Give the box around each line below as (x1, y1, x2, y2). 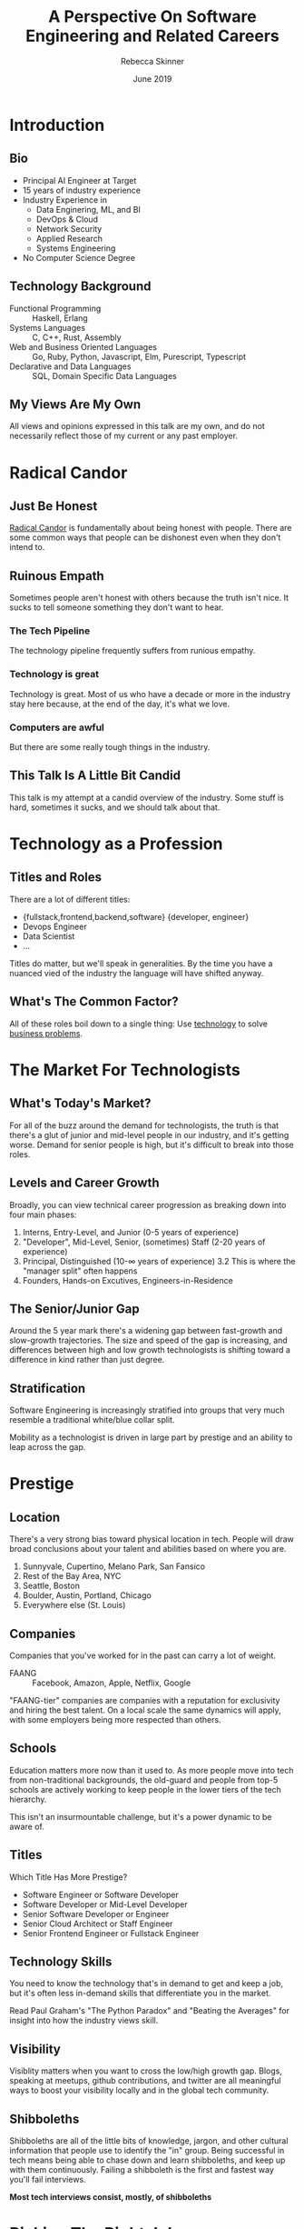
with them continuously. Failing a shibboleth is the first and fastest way (9, 2164, 275, 2175)
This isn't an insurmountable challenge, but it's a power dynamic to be (9, 1811, 272, 1822)
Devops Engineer (22, 921, 88, 932)
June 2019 (132, 73, 172, 84)
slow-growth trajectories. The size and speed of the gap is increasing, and (9, 1334, 288, 1346)
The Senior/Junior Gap (9, 1301, 140, 1316)
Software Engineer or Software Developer (22, 1889, 180, 1900)
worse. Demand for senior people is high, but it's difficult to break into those (9, 1139, 294, 1150)
